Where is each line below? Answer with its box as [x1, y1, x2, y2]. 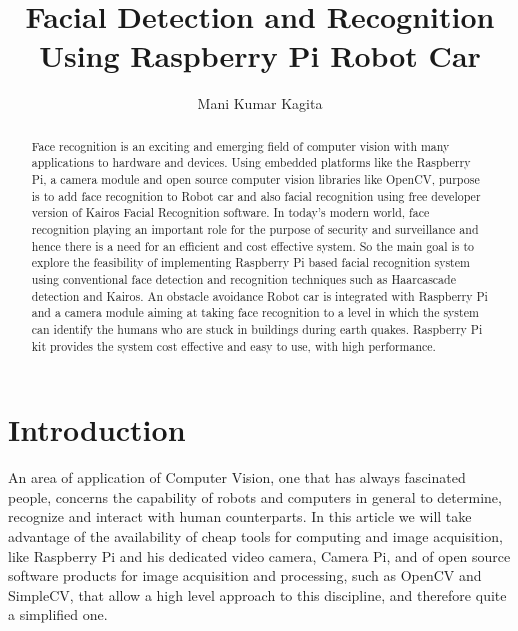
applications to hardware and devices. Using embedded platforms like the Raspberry [31, 154, 471, 171]
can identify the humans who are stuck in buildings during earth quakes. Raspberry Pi [31, 320, 483, 337]
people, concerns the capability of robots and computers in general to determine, [8, 486, 502, 507]
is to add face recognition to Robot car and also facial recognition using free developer [31, 187, 481, 204]
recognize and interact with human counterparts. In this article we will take [8, 506, 472, 527]
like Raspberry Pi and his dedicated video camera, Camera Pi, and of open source [8, 545, 511, 566]
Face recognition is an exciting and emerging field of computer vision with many [31, 137, 450, 154]
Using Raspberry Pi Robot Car [39, 35, 481, 76]
